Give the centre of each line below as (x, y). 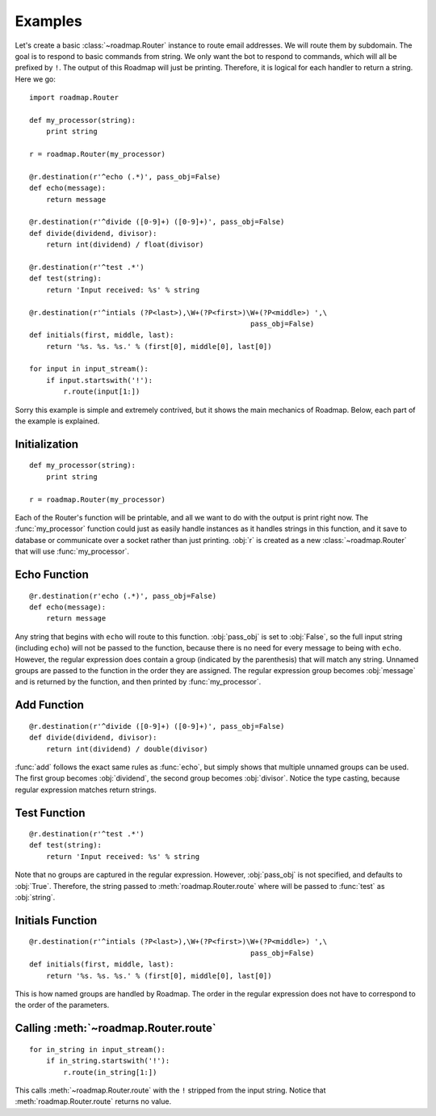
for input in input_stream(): (89, 369)
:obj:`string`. (35, 898)
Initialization (47, 444)
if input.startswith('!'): (99, 380)
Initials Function (56, 920)
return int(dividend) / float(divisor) (125, 245)
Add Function (50, 705)
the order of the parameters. (62, 1005)
